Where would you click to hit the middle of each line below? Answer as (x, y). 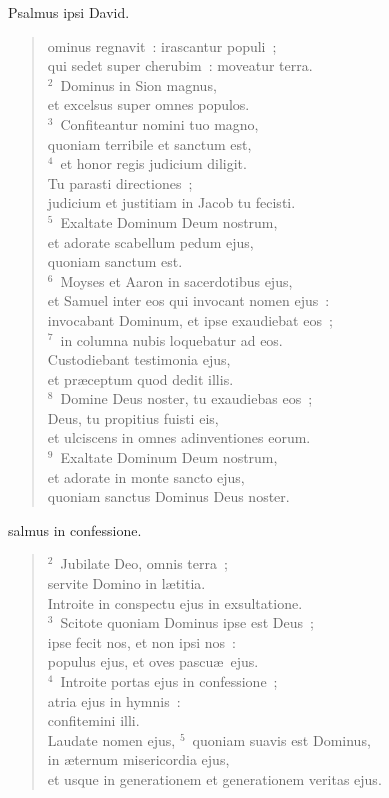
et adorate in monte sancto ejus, (146, 476)
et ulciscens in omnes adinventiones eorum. (179, 437)
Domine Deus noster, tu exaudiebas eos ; (186, 398)
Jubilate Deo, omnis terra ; (144, 563)
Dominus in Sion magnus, (138, 84)
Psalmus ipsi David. (69, 12)
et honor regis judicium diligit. (153, 163)
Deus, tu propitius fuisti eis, (133, 417)
